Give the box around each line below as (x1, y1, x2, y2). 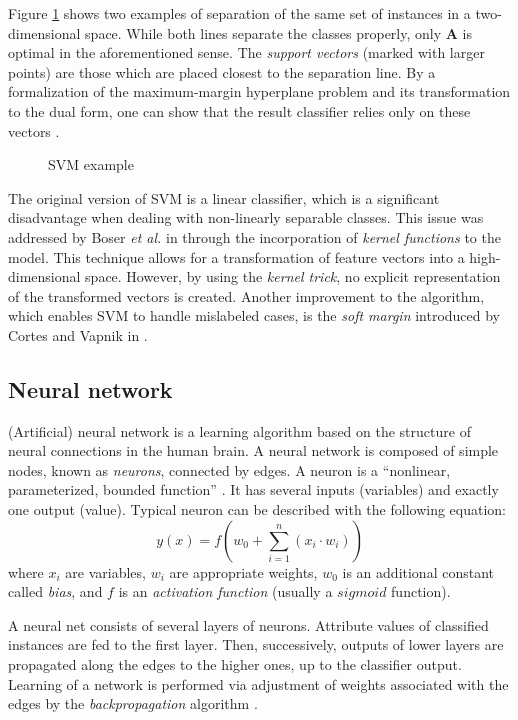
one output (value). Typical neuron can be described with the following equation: (8, 499, 506, 520)
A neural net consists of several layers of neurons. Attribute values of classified (8, 614, 489, 635)
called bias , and (8, 581, 103, 602)
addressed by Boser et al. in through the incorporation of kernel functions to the (8, 226, 501, 247)
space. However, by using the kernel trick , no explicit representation (85, 266, 501, 287)
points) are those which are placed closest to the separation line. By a (8, 61, 436, 82)
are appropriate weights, (169, 561, 318, 582)
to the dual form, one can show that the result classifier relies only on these (8, 100, 471, 121)
